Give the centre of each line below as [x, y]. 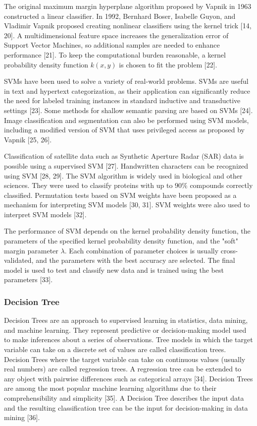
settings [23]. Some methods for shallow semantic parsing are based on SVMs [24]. [128, 110]
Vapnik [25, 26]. [28, 139]
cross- [229, 250]
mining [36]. [22, 417]
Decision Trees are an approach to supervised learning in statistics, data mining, [126, 320]
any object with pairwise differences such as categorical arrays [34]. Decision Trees [128, 378]
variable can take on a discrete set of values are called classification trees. [115, 349]
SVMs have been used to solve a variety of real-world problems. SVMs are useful [126, 81]
